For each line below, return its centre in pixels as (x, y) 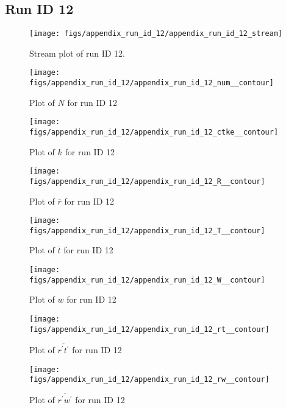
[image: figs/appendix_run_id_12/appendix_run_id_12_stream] (156, 34)
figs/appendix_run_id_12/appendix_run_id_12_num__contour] (152, 83)
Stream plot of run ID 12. (77, 53)
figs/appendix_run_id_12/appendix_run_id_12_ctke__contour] (154, 132)
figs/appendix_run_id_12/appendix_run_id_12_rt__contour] (149, 329)
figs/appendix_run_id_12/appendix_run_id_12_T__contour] (147, 230)
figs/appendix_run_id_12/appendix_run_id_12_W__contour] (147, 280)
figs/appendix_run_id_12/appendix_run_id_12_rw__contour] (149, 380)
